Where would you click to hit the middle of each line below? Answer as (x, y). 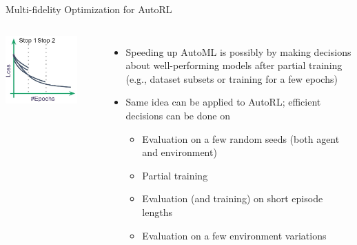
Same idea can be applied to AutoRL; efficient (223, 102)
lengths (157, 212)
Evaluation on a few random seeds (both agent (241, 138)
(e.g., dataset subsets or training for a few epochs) (232, 78)
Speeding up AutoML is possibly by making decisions (238, 51)
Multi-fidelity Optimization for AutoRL (89, 9)
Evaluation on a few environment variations (234, 235)
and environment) (180, 152)
